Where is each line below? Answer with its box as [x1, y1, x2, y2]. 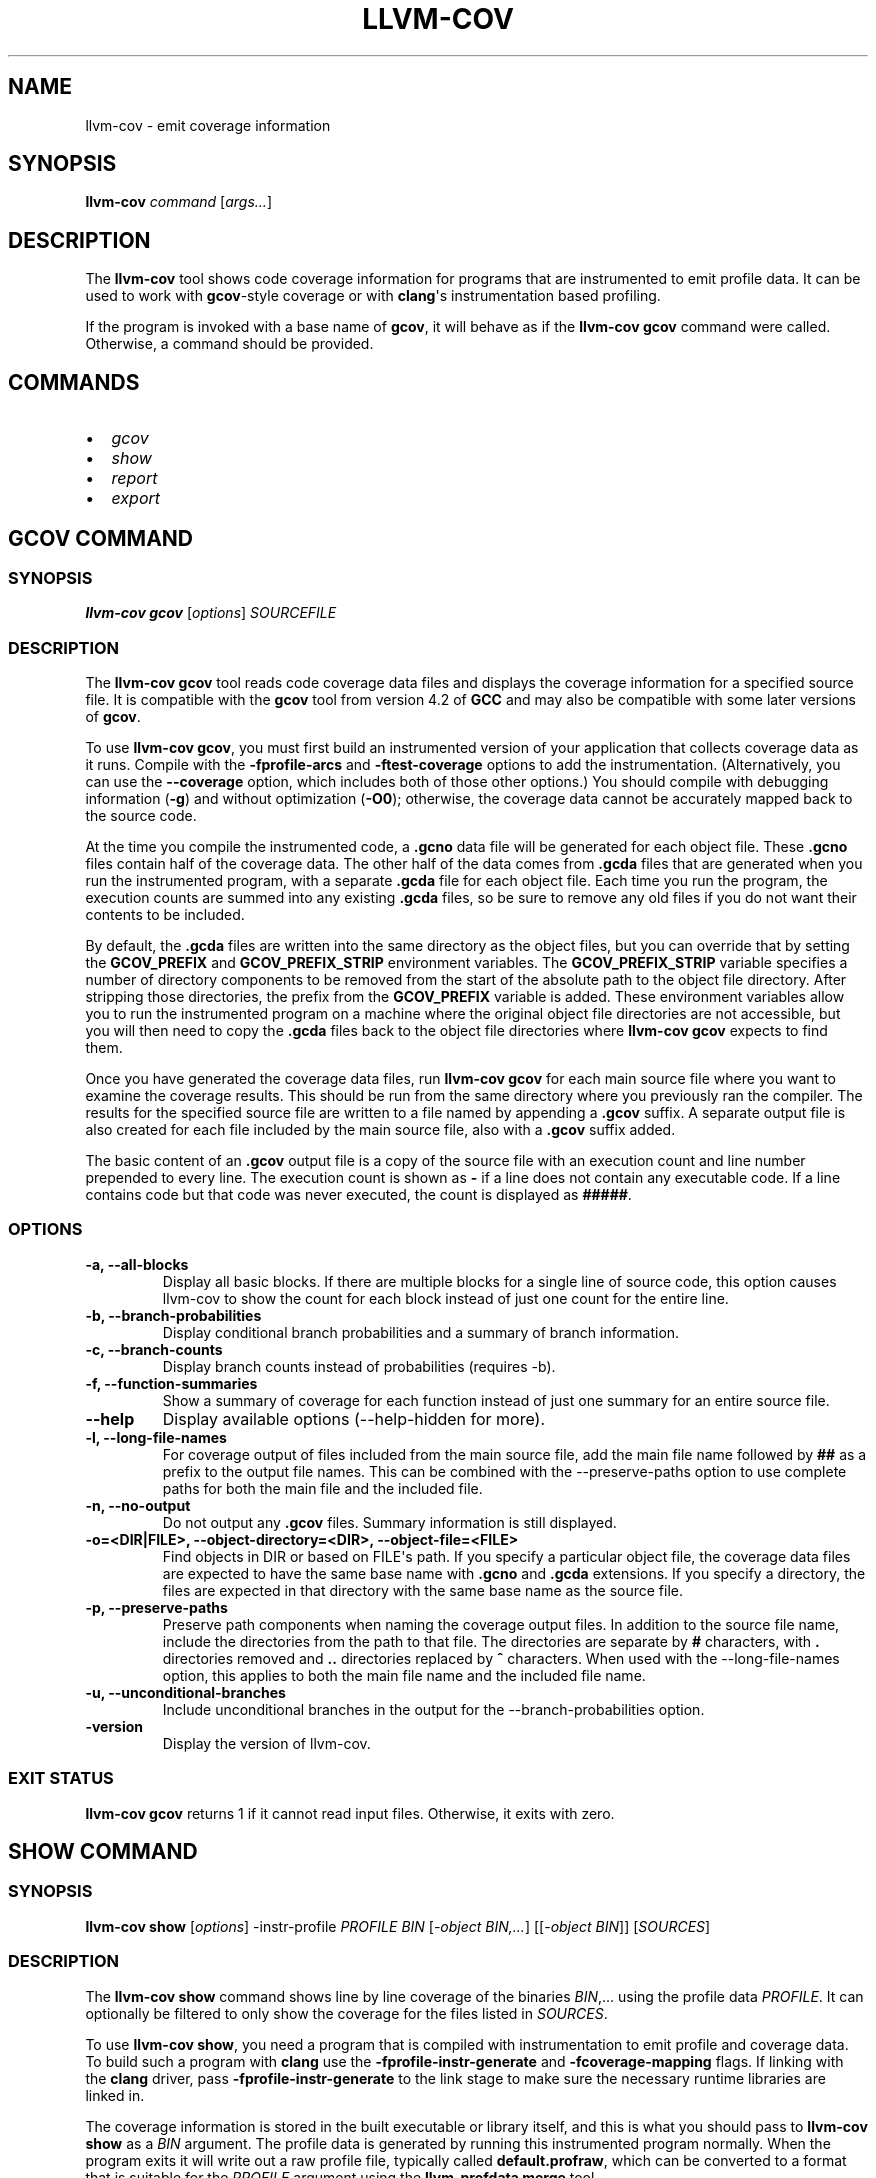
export [111, 488, 161, 509]
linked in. [85, 2086, 145, 2104]
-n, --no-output [85, 1496, 191, 1514]
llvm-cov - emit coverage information [85, 116, 331, 134]
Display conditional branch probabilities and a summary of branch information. [162, 1323, 680, 1341]
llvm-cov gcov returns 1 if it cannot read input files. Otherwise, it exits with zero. [85, 1804, 615, 1822]
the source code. [85, 807, 197, 825]
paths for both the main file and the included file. [162, 1479, 483, 1497]
